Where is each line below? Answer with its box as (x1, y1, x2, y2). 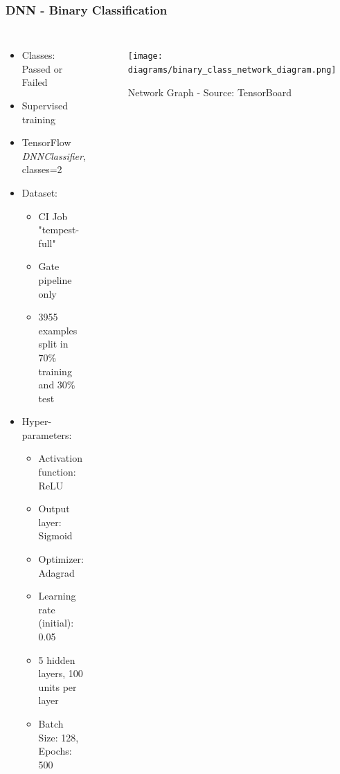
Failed (21, 75, 48, 89)
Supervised (21, 98, 69, 112)
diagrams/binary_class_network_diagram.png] (127, 64, 337, 75)
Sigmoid (38, 528, 73, 543)
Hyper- (21, 414, 52, 429)
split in (38, 336, 69, 351)
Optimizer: (38, 552, 84, 566)
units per (38, 679, 77, 694)
